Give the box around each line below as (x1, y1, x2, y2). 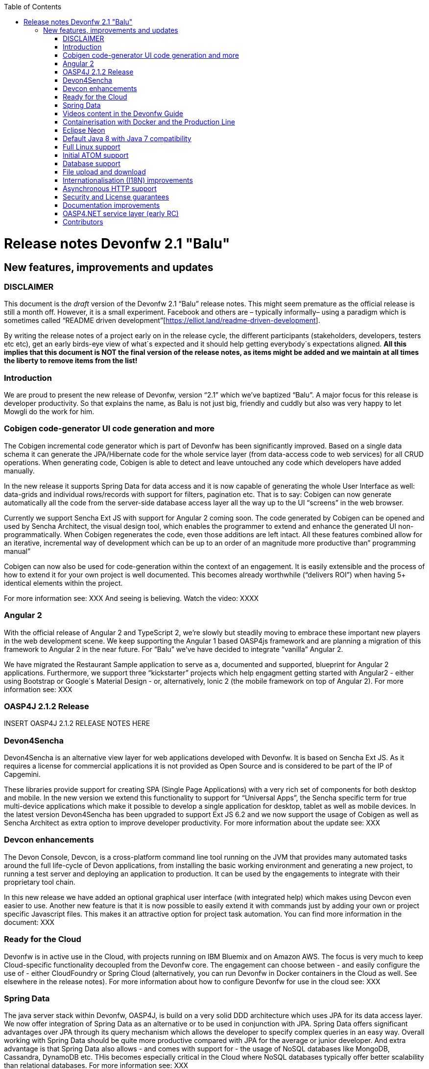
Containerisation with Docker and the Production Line (63, 118, 235, 126)
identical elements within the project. (4, 578, 123, 587)
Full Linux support (63, 143, 120, 151)
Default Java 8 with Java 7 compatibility (63, 134, 191, 143)
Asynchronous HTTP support (63, 184, 157, 193)
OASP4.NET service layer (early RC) (63, 209, 179, 218)
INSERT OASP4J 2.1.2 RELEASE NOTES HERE (4, 719, 150, 728)
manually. (4, 466, 35, 475)
